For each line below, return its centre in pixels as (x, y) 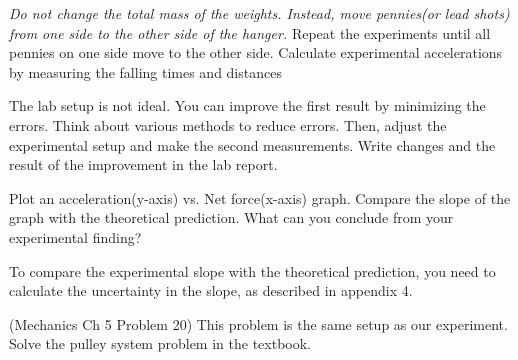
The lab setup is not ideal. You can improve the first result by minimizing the (247, 105)
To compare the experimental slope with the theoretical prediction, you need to (252, 270)
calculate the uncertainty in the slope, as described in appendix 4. (211, 290)
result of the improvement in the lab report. (143, 164)
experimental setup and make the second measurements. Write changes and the (252, 144)
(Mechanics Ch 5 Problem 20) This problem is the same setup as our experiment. (258, 323)
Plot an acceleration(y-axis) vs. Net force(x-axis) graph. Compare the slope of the (260, 197)
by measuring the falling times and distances (145, 71)
